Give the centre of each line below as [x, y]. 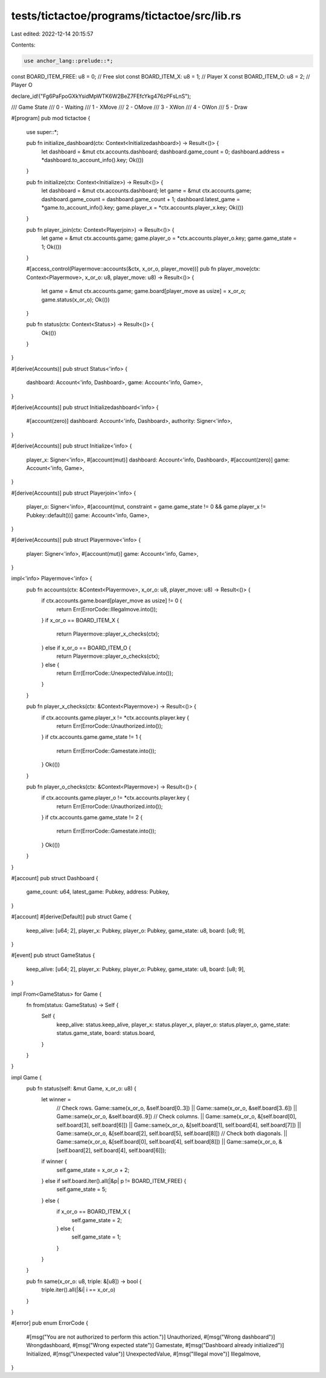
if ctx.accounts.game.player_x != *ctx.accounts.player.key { [115, 717]
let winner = [56, 1100]
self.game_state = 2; [97, 1220]
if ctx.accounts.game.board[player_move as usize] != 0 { [112, 600]
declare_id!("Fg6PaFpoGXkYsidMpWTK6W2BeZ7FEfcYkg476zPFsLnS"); [101, 96]
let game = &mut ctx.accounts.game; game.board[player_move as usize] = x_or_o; [144, 291]
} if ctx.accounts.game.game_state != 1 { [91, 737]
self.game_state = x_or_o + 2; [93, 1170]
